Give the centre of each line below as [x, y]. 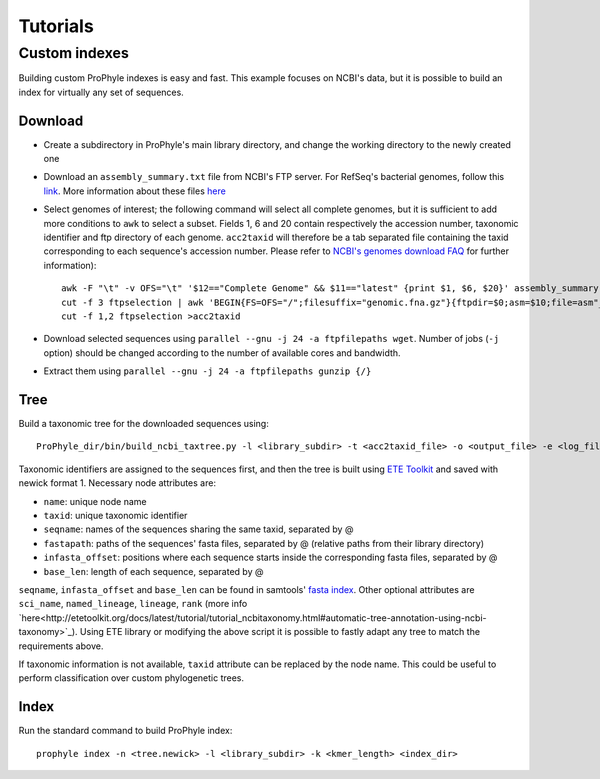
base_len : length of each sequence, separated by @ [153, 571]
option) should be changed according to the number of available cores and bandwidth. [222, 352]
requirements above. [61, 646]
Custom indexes [73, 53]
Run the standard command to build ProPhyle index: [125, 731]
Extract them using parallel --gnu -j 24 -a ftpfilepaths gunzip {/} [207, 371]
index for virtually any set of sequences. [101, 92]
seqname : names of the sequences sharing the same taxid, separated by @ [198, 529]
